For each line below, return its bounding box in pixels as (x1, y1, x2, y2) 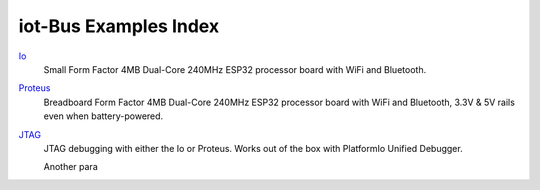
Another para (43, 161, 99, 173)
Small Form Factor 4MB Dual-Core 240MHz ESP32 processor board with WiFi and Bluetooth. (43, 63, 427, 75)
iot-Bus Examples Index (18, 15, 220, 37)
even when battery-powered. (43, 110, 164, 122)
